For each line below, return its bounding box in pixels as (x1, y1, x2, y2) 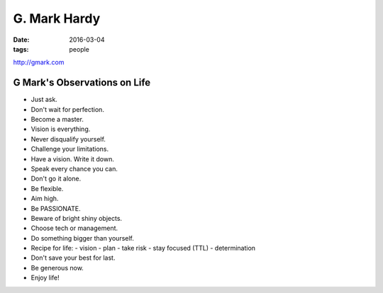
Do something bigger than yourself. (30, 234, 135, 242)
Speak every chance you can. (30, 164, 118, 173)
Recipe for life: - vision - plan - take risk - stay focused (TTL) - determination (30, 244, 255, 253)
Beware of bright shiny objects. (30, 214, 123, 222)
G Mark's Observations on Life (13, 76, 151, 88)
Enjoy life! (30, 273, 60, 282)
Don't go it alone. (30, 174, 82, 183)
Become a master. (30, 115, 84, 124)
